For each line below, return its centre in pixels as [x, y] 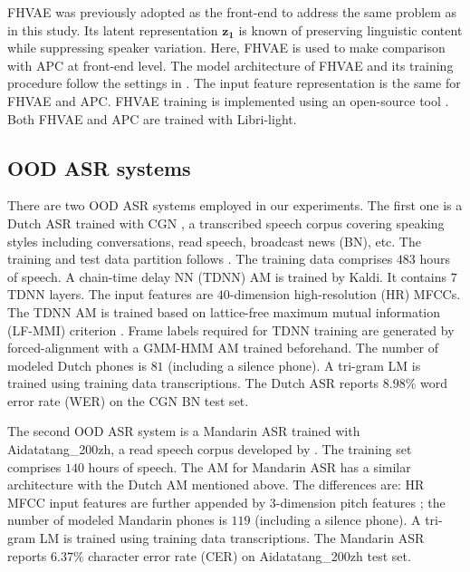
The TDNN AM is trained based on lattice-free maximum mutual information [224, 311]
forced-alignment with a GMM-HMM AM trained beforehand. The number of [223, 348]
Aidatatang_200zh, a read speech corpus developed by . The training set [210, 449]
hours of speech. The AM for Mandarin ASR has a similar [249, 466]
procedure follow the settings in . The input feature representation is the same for [234, 83]
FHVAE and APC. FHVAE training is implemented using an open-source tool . [228, 100]
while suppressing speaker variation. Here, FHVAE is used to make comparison [226, 48]
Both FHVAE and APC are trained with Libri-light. [152, 118]
